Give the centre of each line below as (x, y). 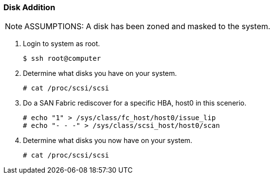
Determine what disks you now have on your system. (108, 141)
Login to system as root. (62, 44)
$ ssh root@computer (62, 59)
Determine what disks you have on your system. (100, 73)
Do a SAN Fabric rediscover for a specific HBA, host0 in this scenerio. (135, 103)
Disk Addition (29, 7)
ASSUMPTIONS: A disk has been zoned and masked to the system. (147, 27)
